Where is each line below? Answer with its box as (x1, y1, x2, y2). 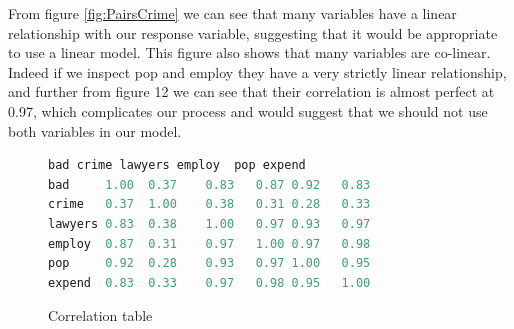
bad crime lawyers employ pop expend (48, 158, 306, 173)
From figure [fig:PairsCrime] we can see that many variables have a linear (8, 3, 457, 23)
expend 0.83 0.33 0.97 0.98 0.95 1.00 (48, 275, 371, 290)
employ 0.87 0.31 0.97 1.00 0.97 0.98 (48, 236, 371, 251)
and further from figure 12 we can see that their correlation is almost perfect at (8, 81, 495, 102)
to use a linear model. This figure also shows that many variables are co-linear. (8, 42, 491, 63)
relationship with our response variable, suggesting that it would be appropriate (8, 22, 498, 43)
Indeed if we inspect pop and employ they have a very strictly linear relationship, (8, 61, 507, 82)
